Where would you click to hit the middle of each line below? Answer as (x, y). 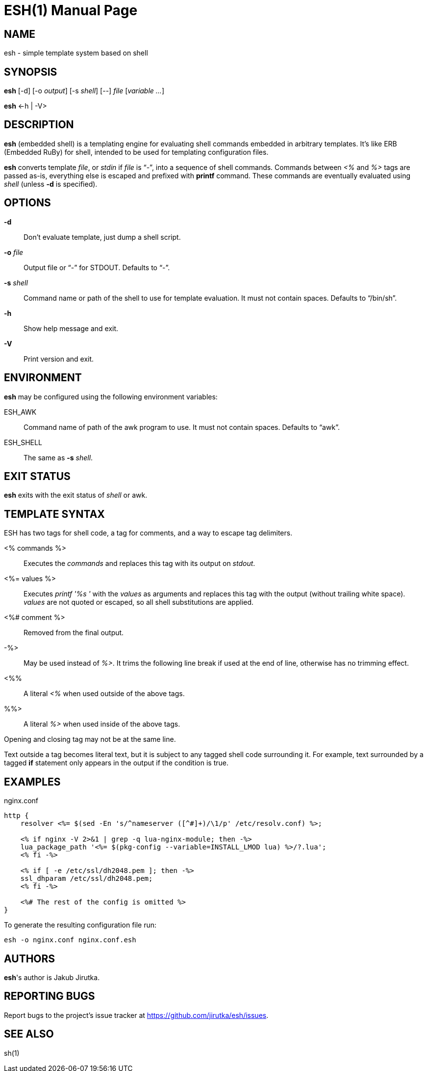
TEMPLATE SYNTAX (54, 514)
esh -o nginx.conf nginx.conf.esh (70, 940)
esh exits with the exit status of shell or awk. (76, 495)
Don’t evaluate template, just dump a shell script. (102, 237)
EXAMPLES (32, 782)
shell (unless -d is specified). (51, 184)
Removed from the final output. (74, 633)
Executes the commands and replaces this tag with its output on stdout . (139, 564)
